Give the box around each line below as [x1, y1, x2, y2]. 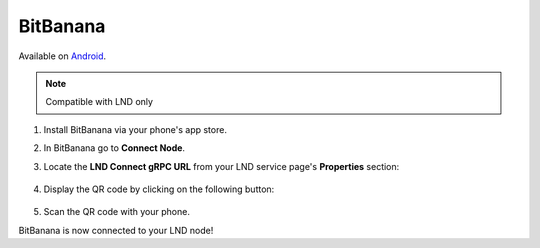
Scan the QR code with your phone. [43, 206, 190, 218]
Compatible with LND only [45, 96, 154, 108]
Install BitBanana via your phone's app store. [43, 123, 227, 135]
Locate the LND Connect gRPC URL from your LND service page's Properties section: [43, 160, 400, 172]
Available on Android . [18, 50, 107, 62]
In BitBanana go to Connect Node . [43, 142, 185, 154]
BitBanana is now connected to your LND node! [18, 224, 214, 236]
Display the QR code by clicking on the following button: [43, 183, 275, 195]
